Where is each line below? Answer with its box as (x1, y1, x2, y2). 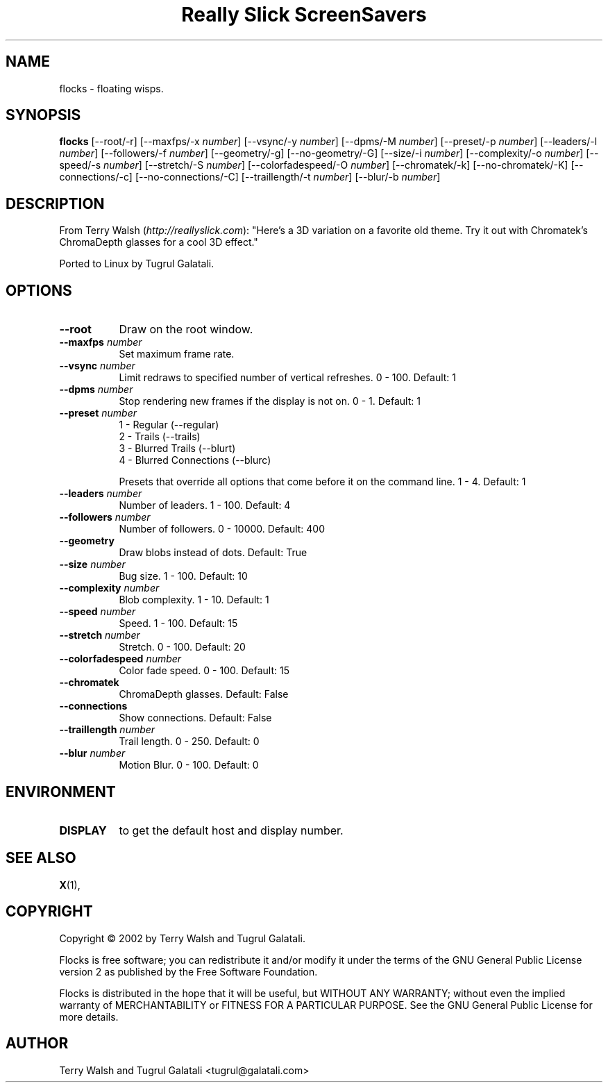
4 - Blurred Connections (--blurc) (119, 454, 271, 467)
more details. (59, 1010, 119, 1023)
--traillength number (59, 723, 155, 736)
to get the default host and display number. (119, 823, 344, 837)
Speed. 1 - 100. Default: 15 (119, 617, 238, 630)
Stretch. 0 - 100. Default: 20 (119, 641, 246, 653)
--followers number (59, 511, 151, 524)
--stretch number (59, 629, 140, 642)
